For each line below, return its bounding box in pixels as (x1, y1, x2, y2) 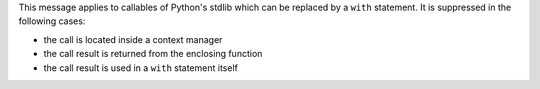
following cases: (18, 15, 86, 27)
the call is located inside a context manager (43, 33, 223, 45)
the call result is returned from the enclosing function (43, 48, 263, 60)
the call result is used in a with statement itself (43, 61, 239, 74)
